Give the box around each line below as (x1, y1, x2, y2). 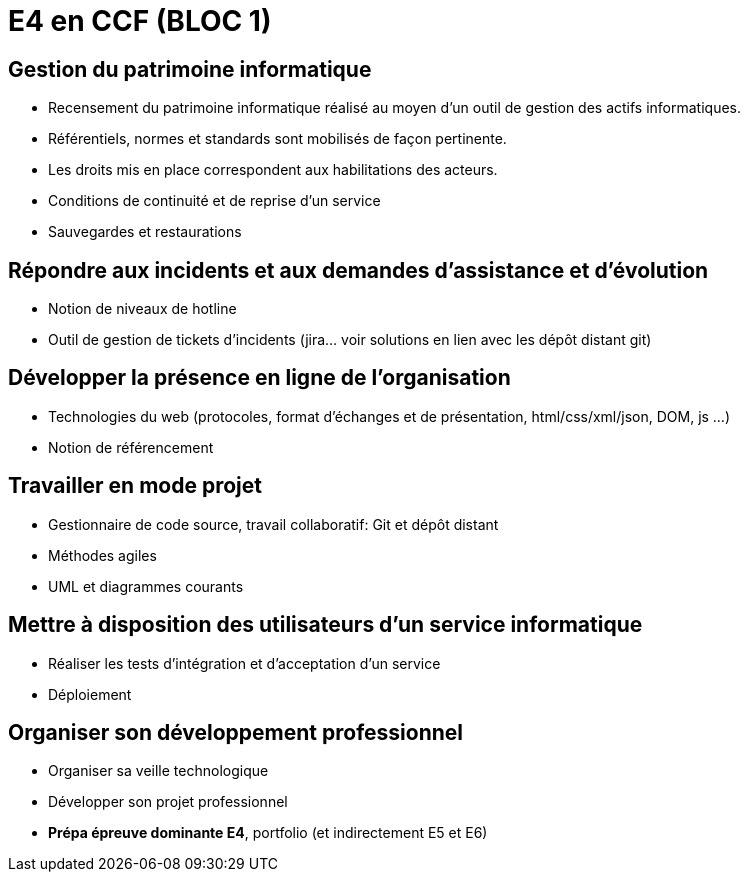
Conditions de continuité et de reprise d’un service (48, 192, 381, 210)
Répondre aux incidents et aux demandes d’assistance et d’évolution (8, 257, 709, 283)
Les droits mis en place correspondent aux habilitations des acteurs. (48, 161, 498, 179)
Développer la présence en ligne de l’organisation (8, 365, 511, 391)
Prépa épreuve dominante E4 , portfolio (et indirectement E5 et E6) (48, 824, 488, 842)
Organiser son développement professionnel (8, 719, 463, 745)
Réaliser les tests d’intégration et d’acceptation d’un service (48, 654, 441, 672)
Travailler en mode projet (8, 473, 262, 499)
